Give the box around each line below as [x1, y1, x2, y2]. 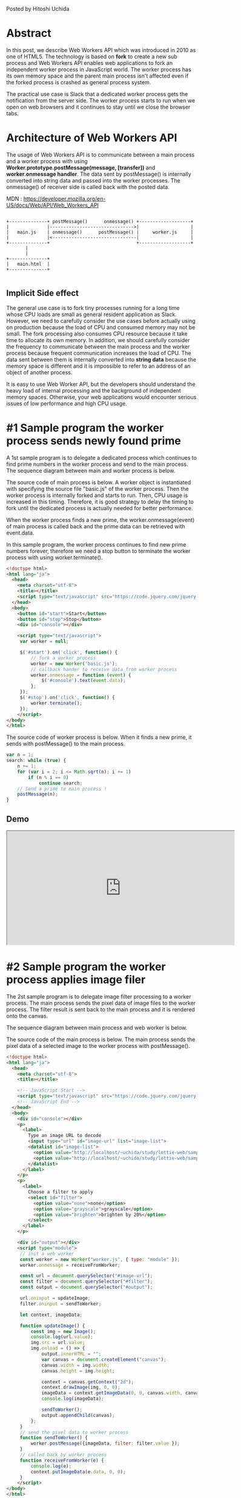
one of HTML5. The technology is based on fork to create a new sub [6, 53, 177, 60]
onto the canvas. [6, 1012, 48, 1019]
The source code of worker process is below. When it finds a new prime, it [6, 734, 192, 741]
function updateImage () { [19, 1323, 85, 1329]
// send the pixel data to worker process [19, 1429, 129, 1436]
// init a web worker [19, 1250, 74, 1257]
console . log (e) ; [30, 1463, 71, 1469]
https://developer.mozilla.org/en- [23, 195, 106, 202]
